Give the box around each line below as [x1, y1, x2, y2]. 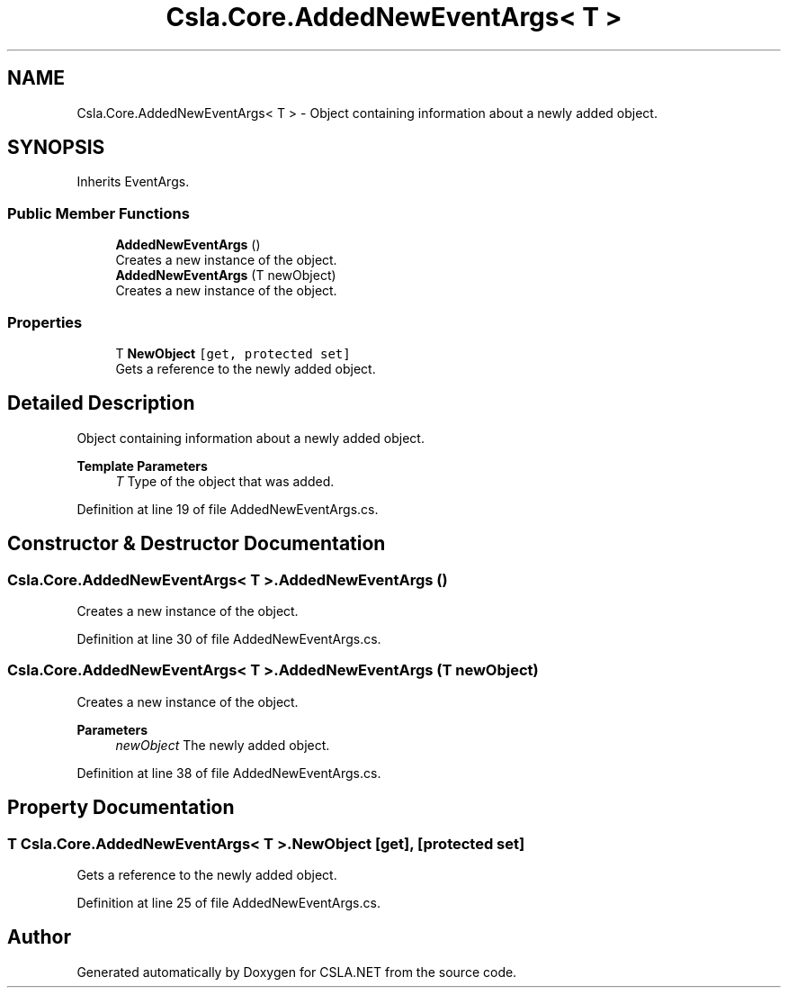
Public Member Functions [7, 204, 190, 222]
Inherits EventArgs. [76, 174, 190, 190]
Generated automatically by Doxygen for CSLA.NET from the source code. [76, 963, 517, 980]
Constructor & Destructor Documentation [7, 532, 386, 556]
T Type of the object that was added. [115, 473, 335, 489]
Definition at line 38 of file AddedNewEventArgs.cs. [76, 764, 381, 781]
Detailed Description [7, 392, 195, 415]
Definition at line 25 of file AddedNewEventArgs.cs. [76, 894, 381, 910]
